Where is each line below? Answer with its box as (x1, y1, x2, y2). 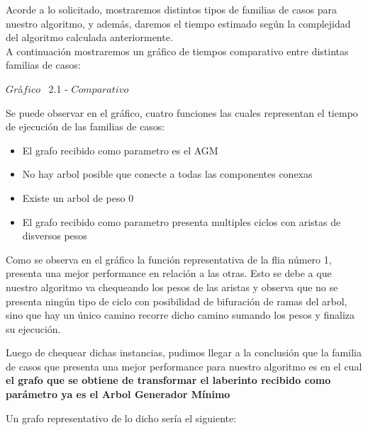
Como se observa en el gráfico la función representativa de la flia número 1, (6, 251, 332, 266)
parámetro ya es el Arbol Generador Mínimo (6, 387, 230, 402)
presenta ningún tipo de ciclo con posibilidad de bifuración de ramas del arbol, (6, 293, 347, 308)
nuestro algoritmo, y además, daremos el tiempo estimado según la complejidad (6, 16, 351, 30)
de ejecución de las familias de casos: (6, 119, 165, 134)
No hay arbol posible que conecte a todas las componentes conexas (22, 166, 313, 181)
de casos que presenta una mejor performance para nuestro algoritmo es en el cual (6, 358, 362, 373)
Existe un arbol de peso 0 (22, 190, 134, 205)
